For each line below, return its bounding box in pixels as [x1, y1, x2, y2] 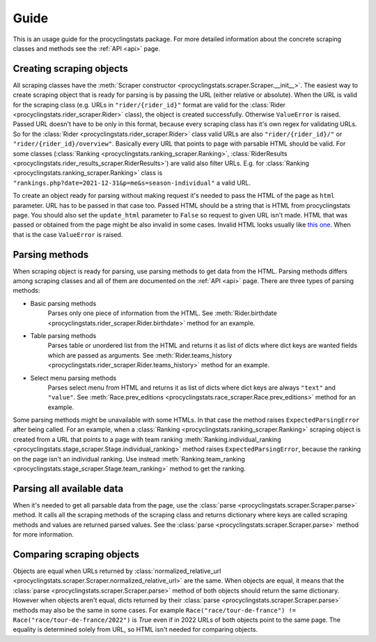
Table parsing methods [30, 331, 97, 339]
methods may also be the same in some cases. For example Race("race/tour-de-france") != [13, 606, 297, 614]
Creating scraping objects [13, 63, 128, 75]
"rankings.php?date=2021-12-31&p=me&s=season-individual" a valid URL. [13, 178, 251, 187]
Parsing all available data [13, 482, 124, 494]
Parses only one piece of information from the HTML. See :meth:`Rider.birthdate [47, 309, 278, 317]
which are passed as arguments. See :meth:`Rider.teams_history [47, 351, 233, 359]
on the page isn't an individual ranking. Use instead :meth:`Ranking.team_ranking [13, 454, 245, 463]
